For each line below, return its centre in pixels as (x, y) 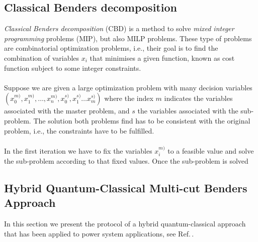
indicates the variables (198, 98)
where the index (129, 98)
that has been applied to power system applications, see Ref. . (99, 233)
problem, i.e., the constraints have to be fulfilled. (79, 130)
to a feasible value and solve (211, 150)
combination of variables (42, 57)
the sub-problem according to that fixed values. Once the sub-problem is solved (126, 160)
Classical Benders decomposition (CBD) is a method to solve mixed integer (119, 28)
